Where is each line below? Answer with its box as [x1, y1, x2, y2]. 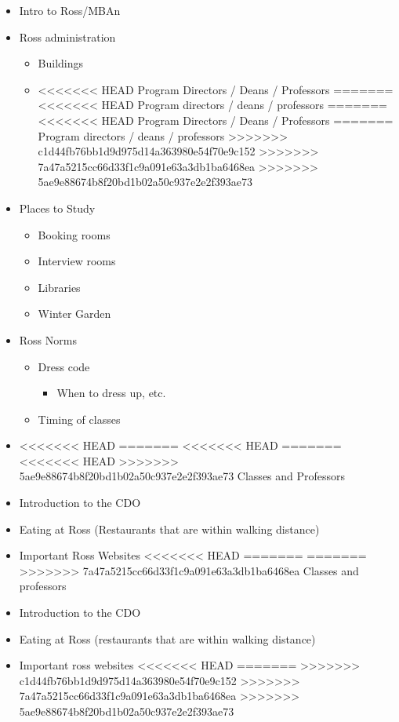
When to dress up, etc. [56, 385, 166, 401]
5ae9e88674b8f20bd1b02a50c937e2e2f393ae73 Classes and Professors [19, 468, 346, 484]
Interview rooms [38, 253, 116, 269]
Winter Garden [38, 305, 111, 322]
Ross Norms [19, 331, 77, 348]
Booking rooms [38, 226, 111, 242]
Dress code [38, 358, 90, 374]
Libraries [38, 279, 81, 295]
